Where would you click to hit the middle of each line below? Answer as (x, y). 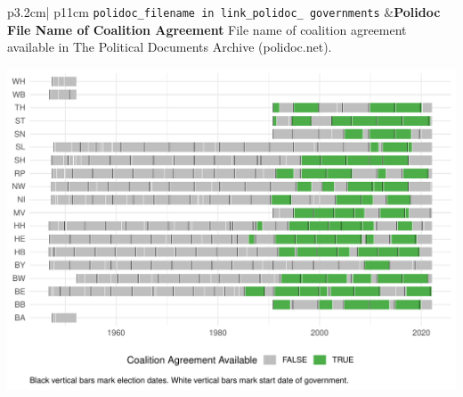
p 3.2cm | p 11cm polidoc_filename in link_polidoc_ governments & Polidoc (224, 12)
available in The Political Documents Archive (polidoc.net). (170, 47)
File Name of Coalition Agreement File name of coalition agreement (207, 29)
